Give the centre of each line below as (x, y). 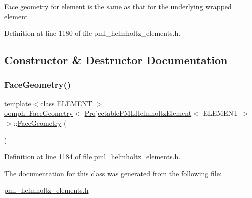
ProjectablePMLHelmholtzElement (138, 113)
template (18, 103)
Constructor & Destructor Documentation (116, 60)
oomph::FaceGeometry (39, 113)
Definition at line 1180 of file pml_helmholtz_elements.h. (92, 33)
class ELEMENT (66, 103)
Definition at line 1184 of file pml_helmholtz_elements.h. (92, 156)
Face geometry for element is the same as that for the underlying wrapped (118, 6)
